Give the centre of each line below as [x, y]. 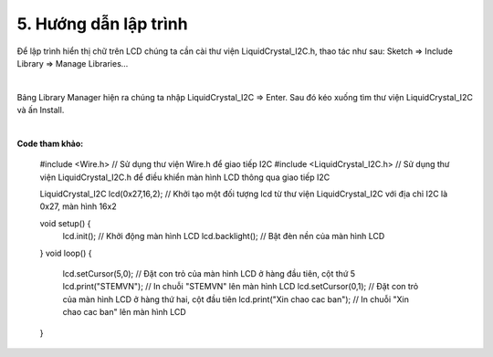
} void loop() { [66, 253]
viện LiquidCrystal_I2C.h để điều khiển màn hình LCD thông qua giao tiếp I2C [185, 177]
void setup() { [65, 223]
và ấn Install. [41, 110]
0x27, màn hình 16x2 [79, 206]
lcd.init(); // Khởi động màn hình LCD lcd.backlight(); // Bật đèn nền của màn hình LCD [224, 236]
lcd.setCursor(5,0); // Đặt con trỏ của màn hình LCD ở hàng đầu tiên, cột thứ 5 [209, 274]
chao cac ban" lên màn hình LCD [124, 312]
